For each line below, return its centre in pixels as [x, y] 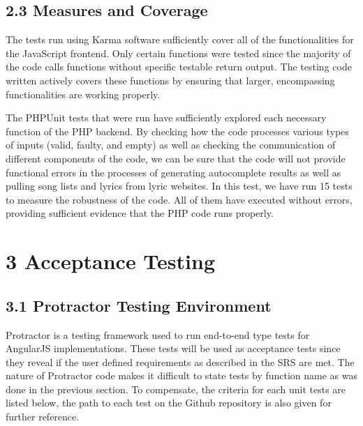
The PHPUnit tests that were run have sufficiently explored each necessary [166, 117]
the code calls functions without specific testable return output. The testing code [179, 67]
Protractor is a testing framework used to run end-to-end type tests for [158, 334]
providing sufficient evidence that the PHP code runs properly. [140, 213]
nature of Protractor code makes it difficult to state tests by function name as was [181, 375]
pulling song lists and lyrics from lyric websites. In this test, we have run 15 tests [179, 186]
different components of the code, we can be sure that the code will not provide [176, 158]
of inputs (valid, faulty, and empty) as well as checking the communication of [171, 145]
